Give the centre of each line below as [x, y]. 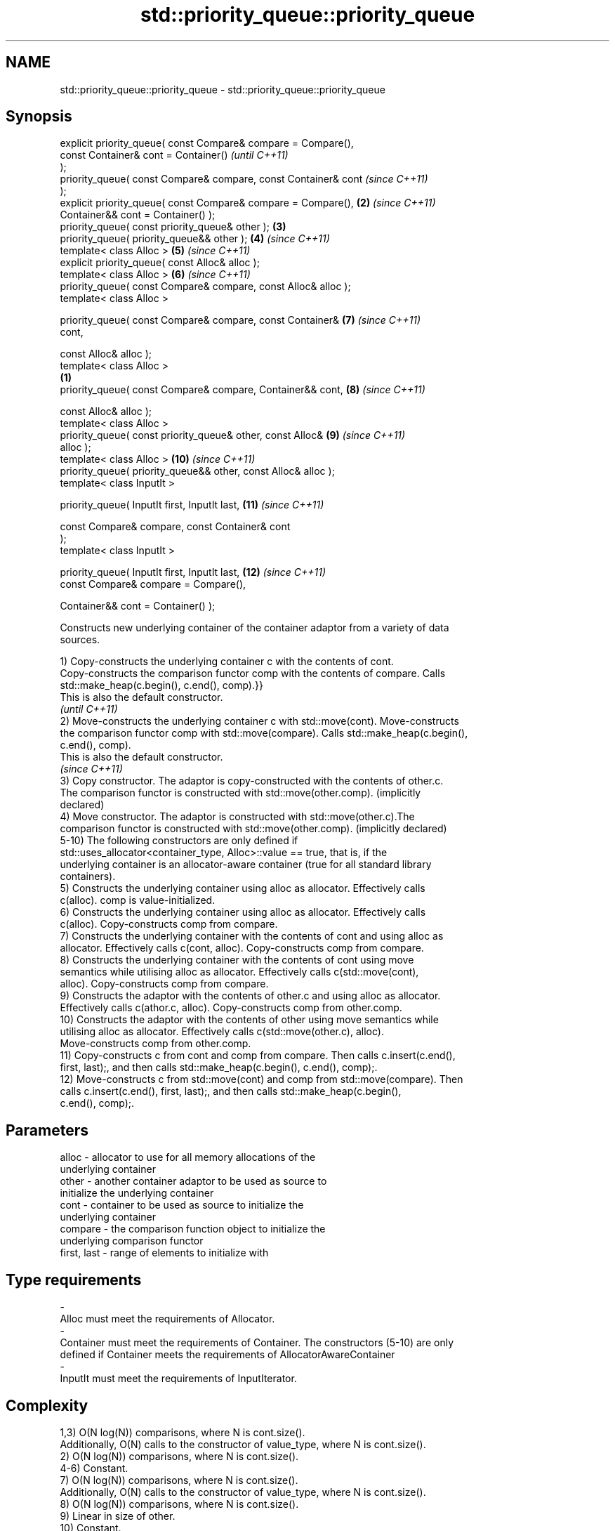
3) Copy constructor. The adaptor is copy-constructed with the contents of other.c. [252, 781]
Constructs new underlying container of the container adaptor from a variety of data [254, 628]
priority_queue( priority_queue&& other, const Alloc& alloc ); [197, 471]
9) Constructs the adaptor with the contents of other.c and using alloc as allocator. [250, 996]
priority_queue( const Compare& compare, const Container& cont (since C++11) [244, 179]
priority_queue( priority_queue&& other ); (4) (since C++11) [195, 239]
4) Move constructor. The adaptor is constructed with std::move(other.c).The [237, 817]
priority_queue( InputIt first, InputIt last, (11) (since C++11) [192, 505]
